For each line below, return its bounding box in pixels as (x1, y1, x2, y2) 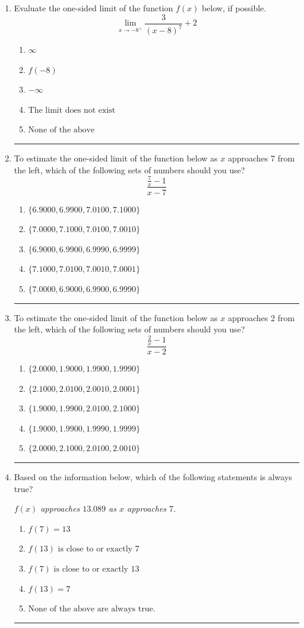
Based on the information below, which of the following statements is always (14, 471, 292, 483)
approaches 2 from (227, 311, 295, 323)
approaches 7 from (227, 151, 295, 164)
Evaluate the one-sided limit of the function (14, 2, 173, 14)
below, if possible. (201, 2, 267, 14)
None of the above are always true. (28, 605, 156, 614)
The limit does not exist (28, 106, 116, 115)
